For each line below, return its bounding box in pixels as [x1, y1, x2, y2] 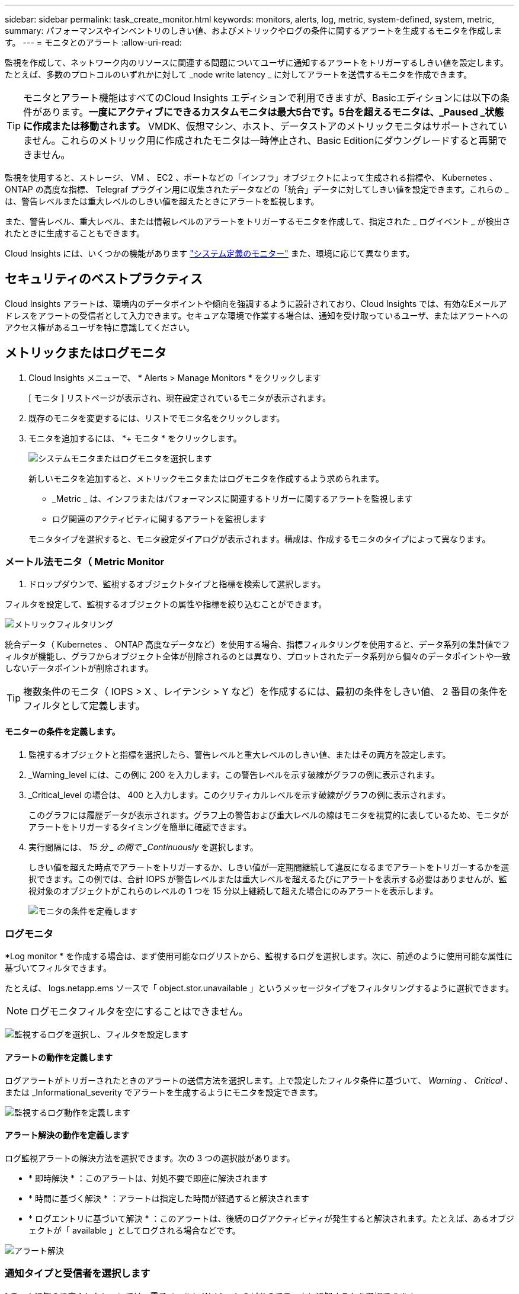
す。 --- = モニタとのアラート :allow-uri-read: [5, 37, 182, 47]
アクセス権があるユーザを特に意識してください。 [5, 322, 195, 332]
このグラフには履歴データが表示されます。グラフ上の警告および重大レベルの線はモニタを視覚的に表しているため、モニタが [28, 809, 509, 820]
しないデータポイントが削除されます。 [5, 663, 153, 674]
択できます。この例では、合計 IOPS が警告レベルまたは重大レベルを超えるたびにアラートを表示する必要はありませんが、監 [28, 873, 507, 884]
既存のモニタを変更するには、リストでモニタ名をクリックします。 [28, 412, 285, 423]
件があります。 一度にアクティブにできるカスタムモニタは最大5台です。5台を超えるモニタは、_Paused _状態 [23, 106, 504, 118]
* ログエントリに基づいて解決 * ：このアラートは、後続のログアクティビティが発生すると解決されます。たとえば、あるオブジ [28, 1213, 514, 1223]
